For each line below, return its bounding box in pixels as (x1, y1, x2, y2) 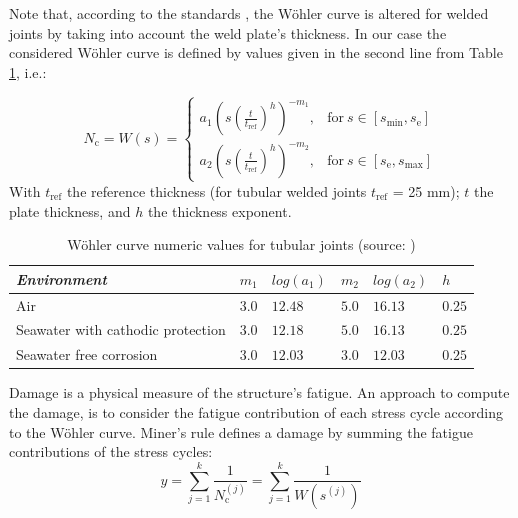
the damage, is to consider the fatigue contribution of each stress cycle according (9, 401, 504, 422)
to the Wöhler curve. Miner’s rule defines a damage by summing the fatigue (9, 421, 473, 442)
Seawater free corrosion (16, 344, 158, 365)
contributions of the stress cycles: (9, 441, 213, 462)
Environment (16, 268, 107, 289)
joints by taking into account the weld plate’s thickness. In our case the (9, 22, 447, 43)
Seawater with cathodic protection (16, 319, 226, 340)
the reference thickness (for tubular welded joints (66, 180, 367, 201)
